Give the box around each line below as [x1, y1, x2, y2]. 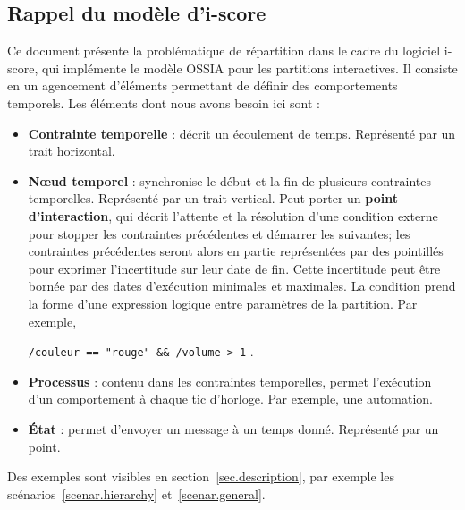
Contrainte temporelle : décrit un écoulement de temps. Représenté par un [28, 123, 456, 142]
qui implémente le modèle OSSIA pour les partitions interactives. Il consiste [41, 58, 458, 77]
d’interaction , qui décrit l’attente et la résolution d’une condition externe [28, 206, 438, 225]
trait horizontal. [28, 141, 115, 160]
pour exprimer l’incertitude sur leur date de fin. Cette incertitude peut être [28, 259, 441, 277]
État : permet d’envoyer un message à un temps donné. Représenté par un [28, 419, 439, 438]
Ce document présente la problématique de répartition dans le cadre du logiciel [7, 41, 441, 60]
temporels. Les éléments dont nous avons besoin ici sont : [7, 93, 320, 112]
